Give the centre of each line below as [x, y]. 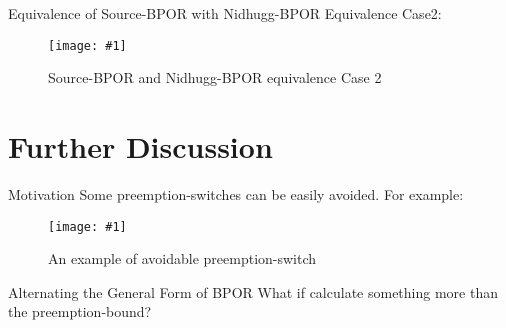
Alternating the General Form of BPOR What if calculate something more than [253, 291]
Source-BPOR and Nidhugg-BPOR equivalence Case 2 [215, 77]
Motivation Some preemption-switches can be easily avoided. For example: [236, 193]
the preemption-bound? [80, 311]
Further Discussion [140, 146]
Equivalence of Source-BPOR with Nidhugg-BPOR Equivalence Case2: [225, 13]
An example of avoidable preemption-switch [182, 258]
